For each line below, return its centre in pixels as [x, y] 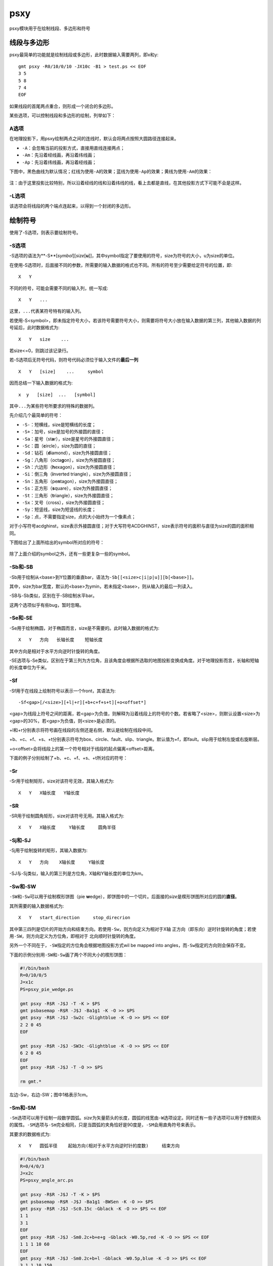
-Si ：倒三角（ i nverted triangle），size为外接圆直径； [77, 474]
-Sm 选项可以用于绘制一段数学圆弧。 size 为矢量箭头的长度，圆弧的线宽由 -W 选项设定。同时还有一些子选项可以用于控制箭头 [135, 1118]
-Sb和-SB [21, 567]
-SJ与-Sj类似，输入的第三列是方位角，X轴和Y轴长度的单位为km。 [78, 874]
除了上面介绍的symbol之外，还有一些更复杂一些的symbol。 [71, 554]
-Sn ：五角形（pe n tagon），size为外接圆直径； [70, 481]
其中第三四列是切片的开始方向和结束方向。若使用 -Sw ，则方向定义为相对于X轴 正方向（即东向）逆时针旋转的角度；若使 [133, 929]
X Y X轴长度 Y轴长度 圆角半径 [67, 827]
